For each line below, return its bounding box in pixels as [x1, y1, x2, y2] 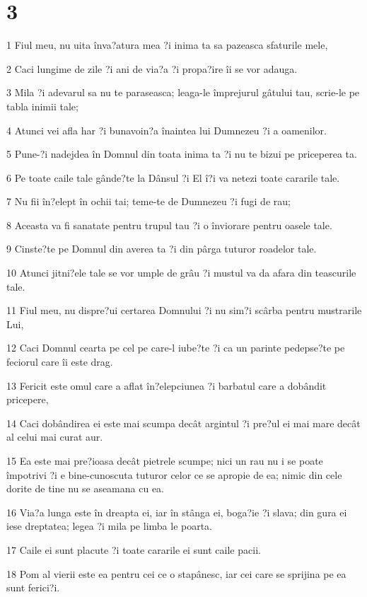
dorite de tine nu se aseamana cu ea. [6, 481, 164, 496]
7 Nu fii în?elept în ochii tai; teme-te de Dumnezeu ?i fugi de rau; [6, 194, 291, 209]
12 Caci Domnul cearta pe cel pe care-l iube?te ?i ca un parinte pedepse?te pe [6, 340, 345, 355]
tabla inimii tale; [6, 98, 78, 113]
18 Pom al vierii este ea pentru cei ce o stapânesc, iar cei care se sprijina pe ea [6, 566, 346, 581]
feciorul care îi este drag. [6, 354, 113, 369]
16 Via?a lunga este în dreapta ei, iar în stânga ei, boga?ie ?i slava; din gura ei [6, 504, 347, 519]
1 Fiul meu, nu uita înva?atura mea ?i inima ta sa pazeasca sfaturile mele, [6, 37, 328, 52]
